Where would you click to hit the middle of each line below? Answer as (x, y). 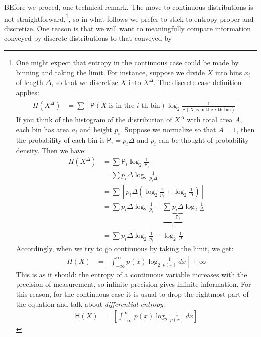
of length (29, 82)
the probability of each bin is (60, 140)
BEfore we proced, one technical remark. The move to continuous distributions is (129, 7)
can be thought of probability (204, 140)
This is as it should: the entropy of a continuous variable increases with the (132, 274)
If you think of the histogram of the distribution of (94, 119)
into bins (229, 72)
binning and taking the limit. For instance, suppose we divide (110, 72)
